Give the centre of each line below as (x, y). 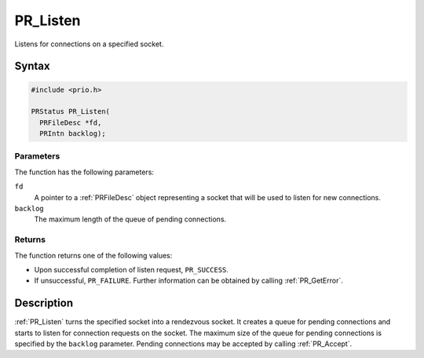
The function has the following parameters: (84, 172)
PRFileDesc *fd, (71, 122)
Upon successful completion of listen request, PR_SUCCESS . (132, 269)
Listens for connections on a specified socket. (89, 44)
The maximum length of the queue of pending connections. (130, 219)
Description (44, 303)
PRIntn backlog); (73, 134)
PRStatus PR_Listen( (70, 111)
